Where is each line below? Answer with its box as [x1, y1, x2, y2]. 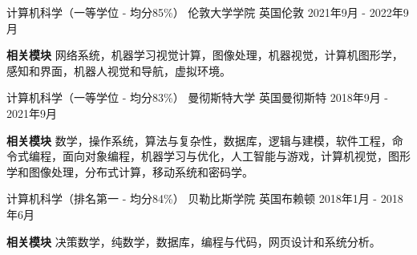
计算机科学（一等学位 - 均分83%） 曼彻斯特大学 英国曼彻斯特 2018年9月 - [6, 89, 388, 106]
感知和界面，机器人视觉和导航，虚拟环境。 [6, 62, 231, 79]
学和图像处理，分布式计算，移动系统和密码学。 [6, 163, 253, 180]
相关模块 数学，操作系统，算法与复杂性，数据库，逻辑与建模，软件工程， [6, 132, 392, 148]
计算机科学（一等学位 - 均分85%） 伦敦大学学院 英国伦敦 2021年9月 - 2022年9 [6, 4, 409, 20]
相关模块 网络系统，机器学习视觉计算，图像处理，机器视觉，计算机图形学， [6, 47, 403, 63]
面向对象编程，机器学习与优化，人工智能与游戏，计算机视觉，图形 [62, 148, 411, 164]
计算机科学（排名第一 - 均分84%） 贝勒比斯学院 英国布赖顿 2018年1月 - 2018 [6, 190, 403, 207]
